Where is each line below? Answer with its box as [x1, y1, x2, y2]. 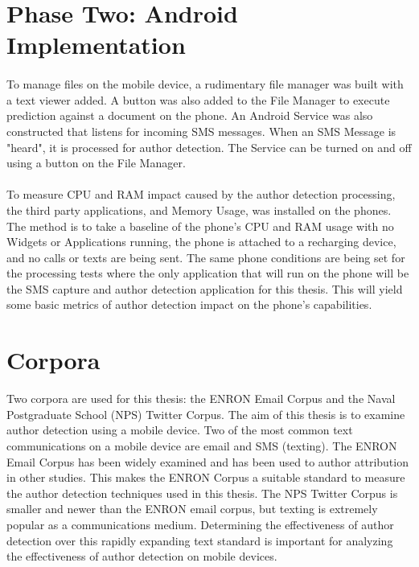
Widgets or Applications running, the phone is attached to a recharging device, [6, 233, 396, 250]
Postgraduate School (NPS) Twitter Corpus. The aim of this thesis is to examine [6, 405, 405, 422]
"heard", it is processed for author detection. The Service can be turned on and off [6, 138, 412, 155]
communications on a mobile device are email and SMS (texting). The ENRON [6, 437, 397, 454]
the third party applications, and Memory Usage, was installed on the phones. [6, 201, 392, 218]
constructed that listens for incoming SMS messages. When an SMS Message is [6, 122, 396, 139]
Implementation [6, 28, 186, 61]
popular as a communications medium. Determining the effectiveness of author [6, 516, 394, 532]
